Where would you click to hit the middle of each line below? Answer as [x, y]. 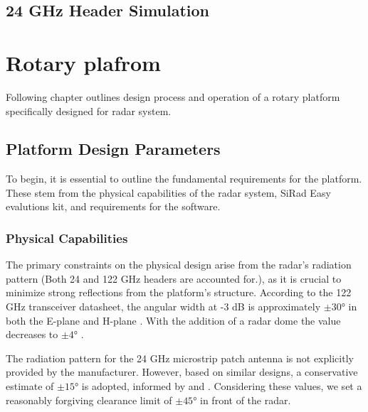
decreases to [32, 334]
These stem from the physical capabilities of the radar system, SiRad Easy [168, 192]
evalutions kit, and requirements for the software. [113, 206]
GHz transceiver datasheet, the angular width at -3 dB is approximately [163, 307]
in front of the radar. [246, 400]
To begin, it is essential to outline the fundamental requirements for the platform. [184, 179]
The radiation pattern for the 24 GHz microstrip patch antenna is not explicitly [180, 358]
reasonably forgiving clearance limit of [89, 400]
